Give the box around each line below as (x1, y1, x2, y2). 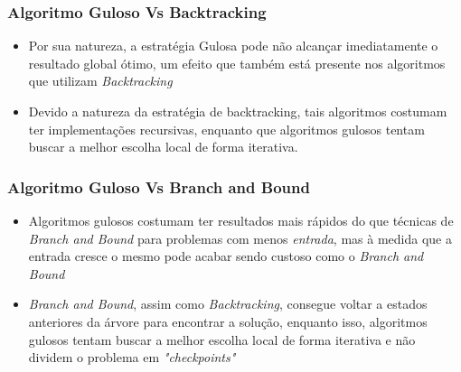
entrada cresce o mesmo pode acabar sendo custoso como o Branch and (28, 246, 424, 265)
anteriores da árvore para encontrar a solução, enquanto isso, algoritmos (28, 312, 428, 330)
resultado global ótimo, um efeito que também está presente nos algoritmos (28, 53, 446, 72)
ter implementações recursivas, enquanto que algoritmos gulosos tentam (28, 119, 425, 138)
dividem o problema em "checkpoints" (28, 348, 236, 367)
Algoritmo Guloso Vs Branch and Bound (7, 175, 310, 198)
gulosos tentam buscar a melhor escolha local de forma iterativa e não (28, 330, 416, 349)
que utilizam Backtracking (28, 71, 173, 90)
